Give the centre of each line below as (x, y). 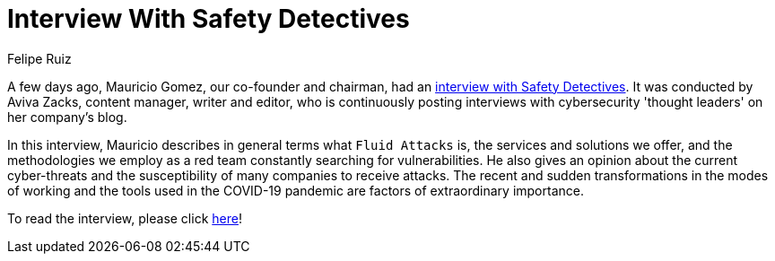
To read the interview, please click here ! (125, 218)
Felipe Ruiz (39, 58)
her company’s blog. (67, 117)
